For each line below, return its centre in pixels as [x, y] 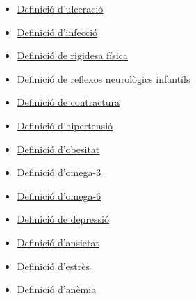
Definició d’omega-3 [59, 172]
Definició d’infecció [57, 32]
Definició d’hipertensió [65, 125]
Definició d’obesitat [58, 149]
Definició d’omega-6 [59, 195]
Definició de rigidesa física [72, 55]
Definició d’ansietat [58, 242]
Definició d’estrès [54, 266]
